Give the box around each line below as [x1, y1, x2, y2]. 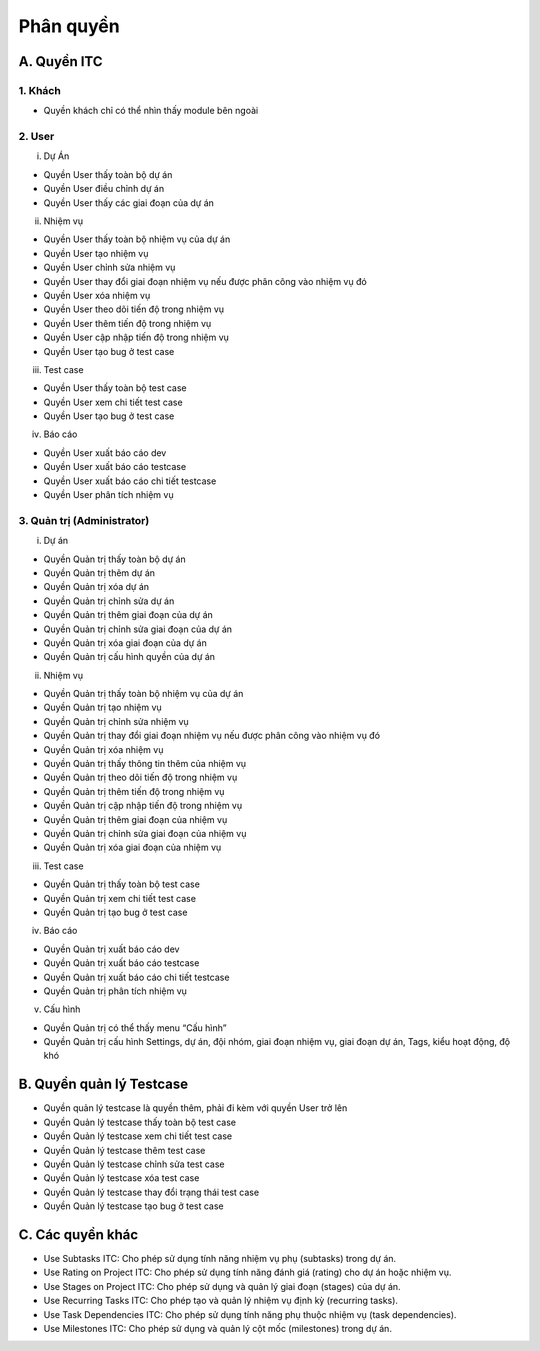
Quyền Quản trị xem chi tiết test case [43, 892, 197, 904]
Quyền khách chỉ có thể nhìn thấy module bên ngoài [43, 105, 259, 117]
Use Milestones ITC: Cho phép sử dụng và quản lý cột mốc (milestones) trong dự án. [43, 1322, 392, 1334]
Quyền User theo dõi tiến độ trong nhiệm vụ [43, 303, 225, 315]
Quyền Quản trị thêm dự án [43, 566, 155, 579]
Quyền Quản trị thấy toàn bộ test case [43, 878, 200, 890]
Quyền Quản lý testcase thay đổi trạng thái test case [43, 1186, 260, 1198]
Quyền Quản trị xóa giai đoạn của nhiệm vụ [43, 841, 222, 854]
